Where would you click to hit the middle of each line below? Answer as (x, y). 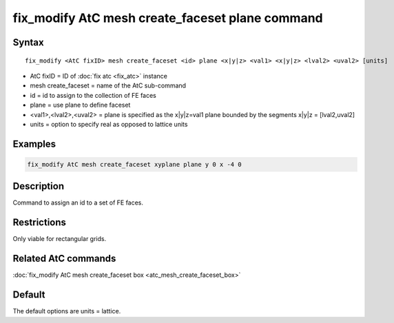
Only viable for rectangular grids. (60, 239)
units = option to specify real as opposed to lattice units (109, 124)
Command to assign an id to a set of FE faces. (78, 202)
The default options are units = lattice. (67, 311)
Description (39, 186)
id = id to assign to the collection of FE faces (93, 95)
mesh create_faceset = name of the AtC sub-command (108, 85)
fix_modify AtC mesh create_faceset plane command (168, 18)
